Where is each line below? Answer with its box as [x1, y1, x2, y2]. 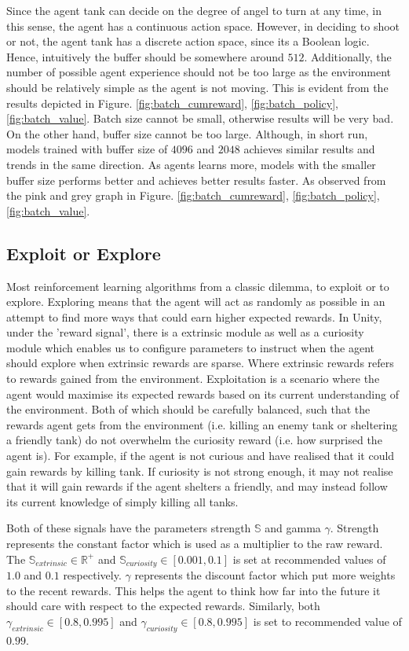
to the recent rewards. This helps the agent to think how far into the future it [6, 582, 381, 598]
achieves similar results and [243, 141, 375, 157]
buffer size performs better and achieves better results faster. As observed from [6, 171, 386, 188]
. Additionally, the [304, 48, 392, 64]
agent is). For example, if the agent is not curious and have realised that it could [6, 447, 395, 464]
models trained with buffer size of [6, 141, 168, 157]
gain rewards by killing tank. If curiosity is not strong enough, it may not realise [6, 462, 393, 479]
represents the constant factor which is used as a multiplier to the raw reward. [6, 535, 383, 552]
